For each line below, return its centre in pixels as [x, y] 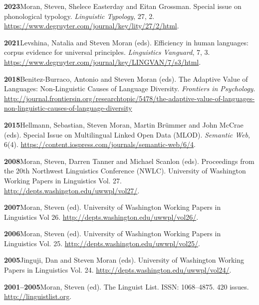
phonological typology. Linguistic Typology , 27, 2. [79, 16]
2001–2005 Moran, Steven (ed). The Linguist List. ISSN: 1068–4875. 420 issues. [127, 286]
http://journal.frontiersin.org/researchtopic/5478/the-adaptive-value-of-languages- [129, 98]
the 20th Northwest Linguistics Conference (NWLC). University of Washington [125, 171]
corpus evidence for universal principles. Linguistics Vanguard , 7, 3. [107, 52]
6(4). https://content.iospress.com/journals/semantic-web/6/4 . [100, 144]
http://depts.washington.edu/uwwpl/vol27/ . [72, 190]
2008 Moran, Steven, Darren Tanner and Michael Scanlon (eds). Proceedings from [129, 161]
